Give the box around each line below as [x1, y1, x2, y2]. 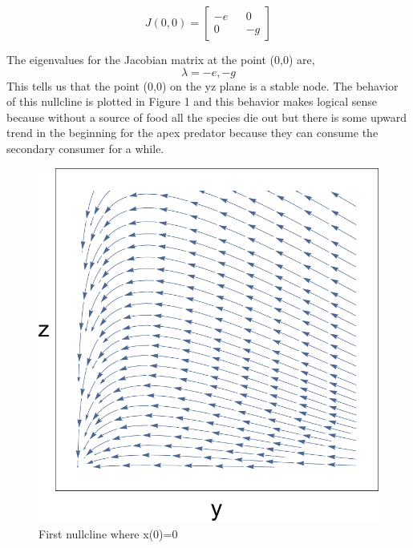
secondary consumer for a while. [6, 139, 164, 156]
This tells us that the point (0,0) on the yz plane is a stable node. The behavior [6, 77, 399, 94]
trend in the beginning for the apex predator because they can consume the [6, 124, 379, 141]
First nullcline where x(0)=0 [38, 526, 178, 542]
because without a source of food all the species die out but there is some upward [6, 108, 407, 125]
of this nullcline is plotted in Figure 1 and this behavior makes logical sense [6, 93, 377, 110]
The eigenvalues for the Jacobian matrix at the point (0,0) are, [6, 51, 315, 67]
